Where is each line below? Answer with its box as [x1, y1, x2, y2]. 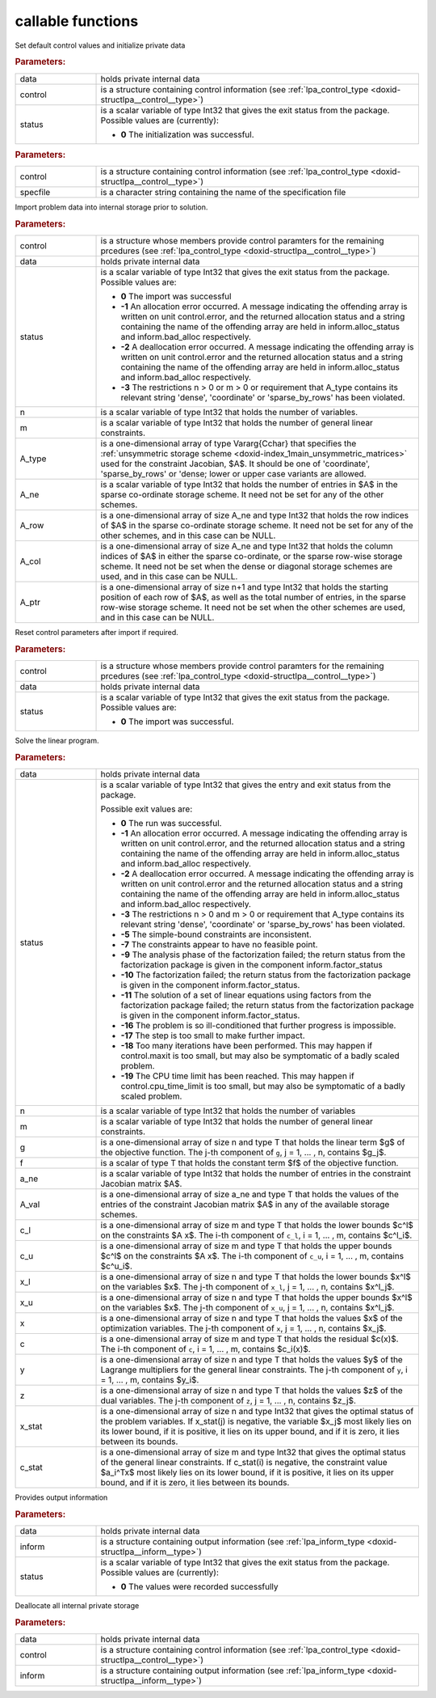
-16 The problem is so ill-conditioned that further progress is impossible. [120, 1020, 396, 1031]
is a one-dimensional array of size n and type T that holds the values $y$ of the [100, 1354, 403, 1366]
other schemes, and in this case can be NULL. [100, 530, 276, 541]
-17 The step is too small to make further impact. [120, 1030, 306, 1041]
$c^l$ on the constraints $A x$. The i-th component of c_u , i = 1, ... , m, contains [100, 1251, 404, 1262]
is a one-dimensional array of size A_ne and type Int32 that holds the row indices [100, 510, 409, 521]
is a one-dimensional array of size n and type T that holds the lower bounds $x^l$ [100, 1271, 411, 1282]
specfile [19, 187, 51, 198]
